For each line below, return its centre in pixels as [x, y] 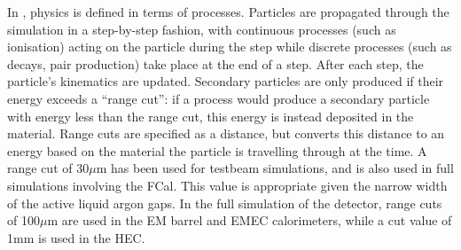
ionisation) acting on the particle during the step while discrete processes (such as [230, 47]
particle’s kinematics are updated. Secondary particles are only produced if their [226, 81]
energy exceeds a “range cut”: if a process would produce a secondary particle [219, 98]
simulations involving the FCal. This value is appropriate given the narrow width [227, 185]
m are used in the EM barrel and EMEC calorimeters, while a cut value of [250, 220]
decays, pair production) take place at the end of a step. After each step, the [215, 63]
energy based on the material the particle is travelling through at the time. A [217, 150]
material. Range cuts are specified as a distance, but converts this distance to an [226, 133]
